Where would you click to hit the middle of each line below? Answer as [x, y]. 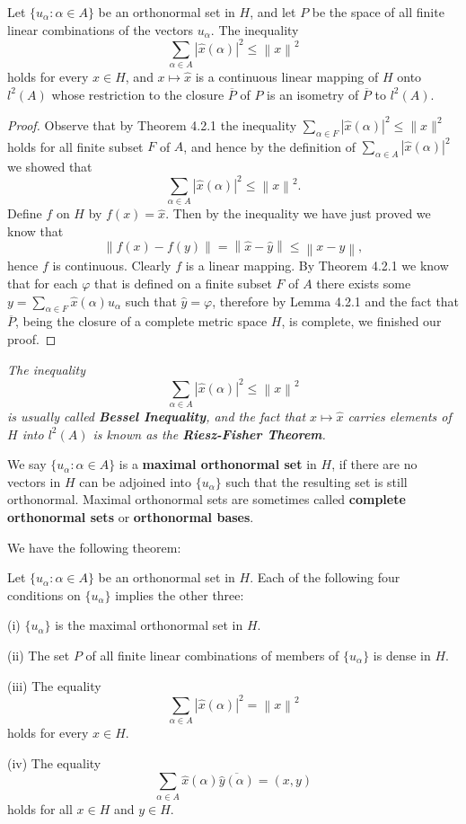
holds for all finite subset [75, 146]
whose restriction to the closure [138, 94]
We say [27, 464]
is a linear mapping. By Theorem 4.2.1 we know [317, 266]
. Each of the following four [325, 577]
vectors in [34, 481]
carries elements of [400, 416]
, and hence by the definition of [270, 146]
